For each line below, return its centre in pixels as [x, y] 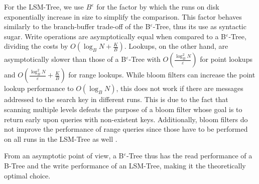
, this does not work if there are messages [180, 88]
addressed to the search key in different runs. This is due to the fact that [116, 99]
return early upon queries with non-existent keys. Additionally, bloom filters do [126, 119]
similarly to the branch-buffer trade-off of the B [77, 26]
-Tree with [145, 59]
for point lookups [226, 59]
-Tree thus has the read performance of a [189, 156]
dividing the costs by [36, 46]
